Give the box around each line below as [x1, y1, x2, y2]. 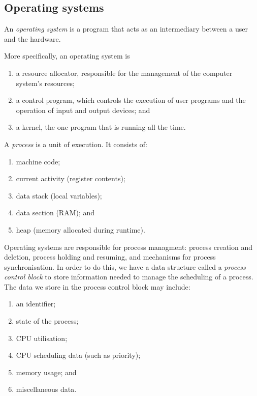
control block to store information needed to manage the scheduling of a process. [4, 271, 253, 282]
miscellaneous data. [16, 384, 77, 394]
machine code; [16, 156, 60, 166]
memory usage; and [16, 366, 77, 377]
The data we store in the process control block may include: [4, 281, 190, 292]
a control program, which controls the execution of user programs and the [16, 95, 246, 105]
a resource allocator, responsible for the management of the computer [16, 67, 233, 78]
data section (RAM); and [16, 207, 95, 218]
